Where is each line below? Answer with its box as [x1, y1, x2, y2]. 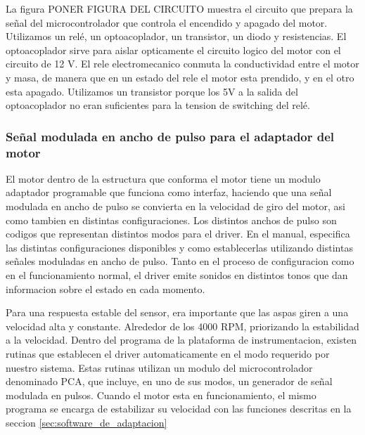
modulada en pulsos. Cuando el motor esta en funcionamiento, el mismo [6, 387, 316, 402]
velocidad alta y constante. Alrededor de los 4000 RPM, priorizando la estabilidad [6, 318, 359, 333]
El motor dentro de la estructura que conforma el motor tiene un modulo [6, 171, 321, 186]
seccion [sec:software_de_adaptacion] [6, 415, 167, 429]
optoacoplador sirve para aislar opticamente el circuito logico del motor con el [6, 42, 341, 57]
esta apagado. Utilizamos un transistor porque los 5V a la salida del [6, 84, 298, 98]
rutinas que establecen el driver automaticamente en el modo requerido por [6, 346, 330, 361]
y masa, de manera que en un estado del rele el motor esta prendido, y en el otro [6, 70, 354, 84]
